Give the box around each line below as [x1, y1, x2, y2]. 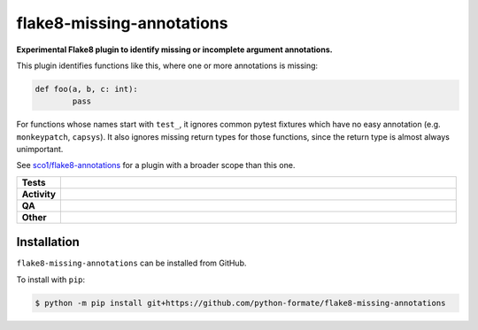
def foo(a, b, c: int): [35, 84, 139, 94]
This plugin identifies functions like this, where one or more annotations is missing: [16, 60, 319, 71]
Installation [16, 234, 80, 249]
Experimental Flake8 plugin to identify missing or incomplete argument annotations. [16, 44, 333, 55]
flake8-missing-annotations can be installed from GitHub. [16, 257, 247, 269]
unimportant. [16, 144, 64, 155]
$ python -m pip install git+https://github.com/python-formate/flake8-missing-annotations [35, 297, 446, 308]
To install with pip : [16, 274, 86, 285]
